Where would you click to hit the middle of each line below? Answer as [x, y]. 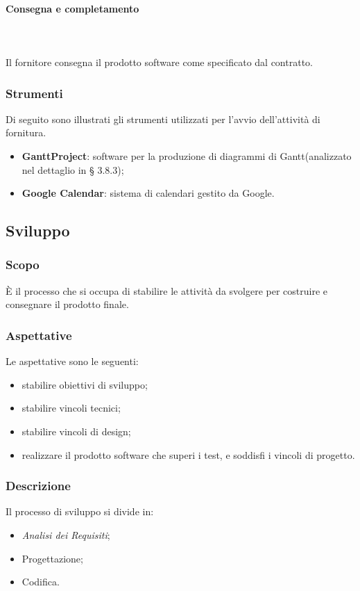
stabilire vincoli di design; [76, 431]
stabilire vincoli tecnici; [71, 408]
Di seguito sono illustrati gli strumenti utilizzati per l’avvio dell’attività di [163, 119]
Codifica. [41, 582]
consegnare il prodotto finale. [67, 304]
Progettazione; [52, 558]
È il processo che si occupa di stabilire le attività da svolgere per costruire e [167, 290]
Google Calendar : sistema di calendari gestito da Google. [148, 193]
